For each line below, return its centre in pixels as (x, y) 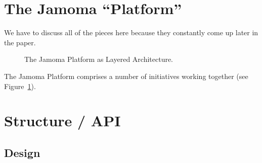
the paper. (20, 42)
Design (22, 152)
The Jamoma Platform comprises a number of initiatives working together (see (126, 76)
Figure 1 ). (20, 86)
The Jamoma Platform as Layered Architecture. (99, 59)
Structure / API (62, 120)
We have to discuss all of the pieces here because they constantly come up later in (131, 32)
